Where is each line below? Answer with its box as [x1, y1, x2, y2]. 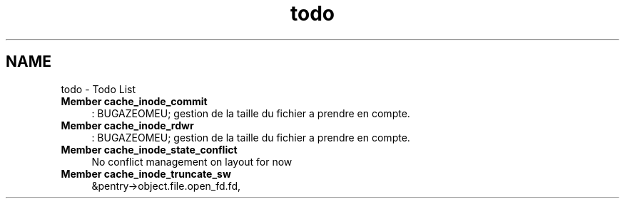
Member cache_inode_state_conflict [61, 143, 238, 156]
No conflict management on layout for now [91, 155, 293, 168]
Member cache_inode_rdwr [61, 119, 194, 131]
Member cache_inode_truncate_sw [61, 167, 231, 180]
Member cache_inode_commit [61, 95, 208, 107]
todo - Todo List [61, 82, 136, 95]
